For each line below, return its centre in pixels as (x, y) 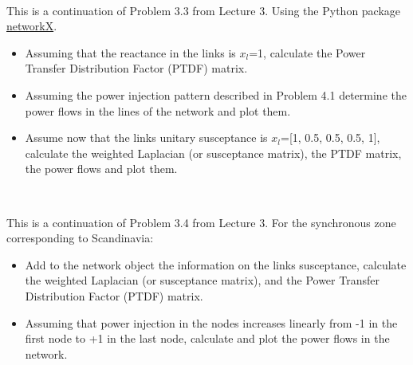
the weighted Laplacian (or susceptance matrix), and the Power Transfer (202, 280)
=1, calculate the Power (307, 52)
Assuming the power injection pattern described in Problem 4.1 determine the (216, 94)
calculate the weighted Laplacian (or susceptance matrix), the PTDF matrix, (213, 153)
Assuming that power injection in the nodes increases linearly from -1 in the (211, 322)
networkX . (32, 26)
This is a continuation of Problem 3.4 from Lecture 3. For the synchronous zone (201, 222)
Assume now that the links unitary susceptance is (146, 137)
